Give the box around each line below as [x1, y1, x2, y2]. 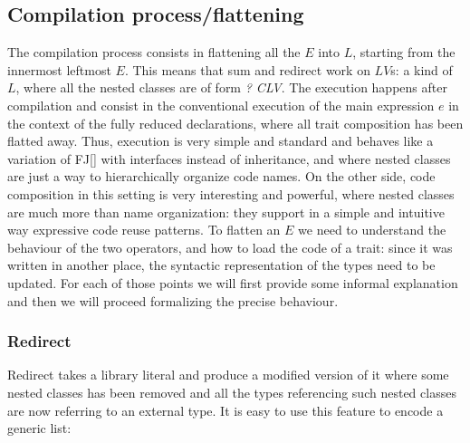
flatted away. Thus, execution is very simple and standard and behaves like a [7, 131, 434, 150]
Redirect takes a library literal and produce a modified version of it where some [7, 365, 449, 384]
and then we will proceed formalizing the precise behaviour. [7, 291, 339, 310]
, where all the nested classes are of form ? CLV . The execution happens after [15, 78, 447, 97]
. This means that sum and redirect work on [124, 60, 370, 79]
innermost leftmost [7, 60, 111, 79]
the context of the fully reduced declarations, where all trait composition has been [7, 113, 464, 132]
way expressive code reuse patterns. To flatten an [7, 220, 281, 239]
